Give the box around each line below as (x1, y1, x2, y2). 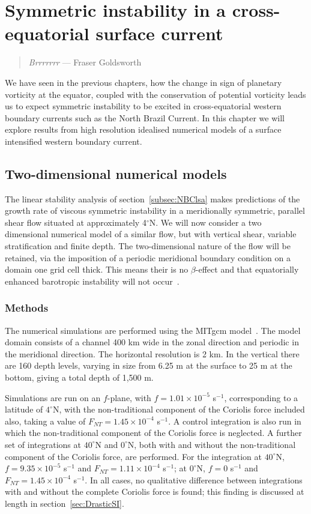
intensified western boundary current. (5, 135, 142, 147)
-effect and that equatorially (195, 263, 299, 276)
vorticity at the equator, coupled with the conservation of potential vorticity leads (5, 88, 306, 100)
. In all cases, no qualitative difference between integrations (85, 473, 303, 486)
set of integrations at (5, 438, 81, 450)
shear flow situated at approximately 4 (5, 216, 146, 228)
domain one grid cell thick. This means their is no (5, 263, 189, 276)
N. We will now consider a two (149, 216, 262, 228)
